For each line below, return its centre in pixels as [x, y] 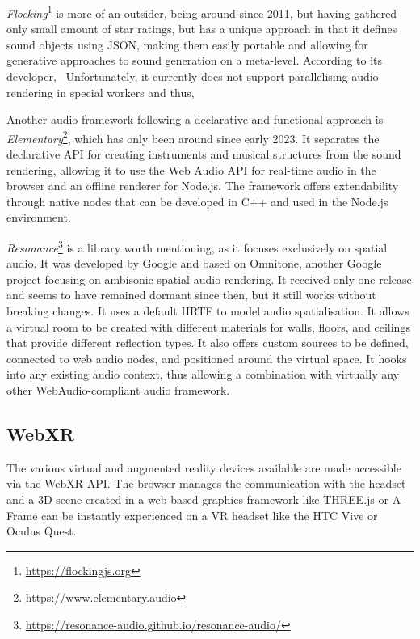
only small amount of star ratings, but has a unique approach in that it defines [202, 29]
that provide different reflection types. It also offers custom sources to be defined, [208, 343]
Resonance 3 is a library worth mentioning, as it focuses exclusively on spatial [197, 246]
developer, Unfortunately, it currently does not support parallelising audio [193, 76]
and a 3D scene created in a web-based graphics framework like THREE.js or [197, 499]
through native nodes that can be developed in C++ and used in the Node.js [197, 201]
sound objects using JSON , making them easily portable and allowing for [187, 44]
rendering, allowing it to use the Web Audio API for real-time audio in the [191, 169]
